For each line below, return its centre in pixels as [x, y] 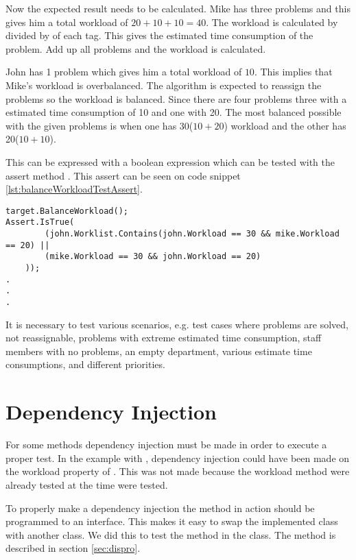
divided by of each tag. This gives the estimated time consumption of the [159, 35]
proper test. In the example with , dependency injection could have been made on [178, 458]
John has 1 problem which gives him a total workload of [124, 72]
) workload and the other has [285, 125]
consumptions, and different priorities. [85, 364]
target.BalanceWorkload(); [67, 211]
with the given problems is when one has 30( [99, 125]
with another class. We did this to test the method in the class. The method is [171, 534]
